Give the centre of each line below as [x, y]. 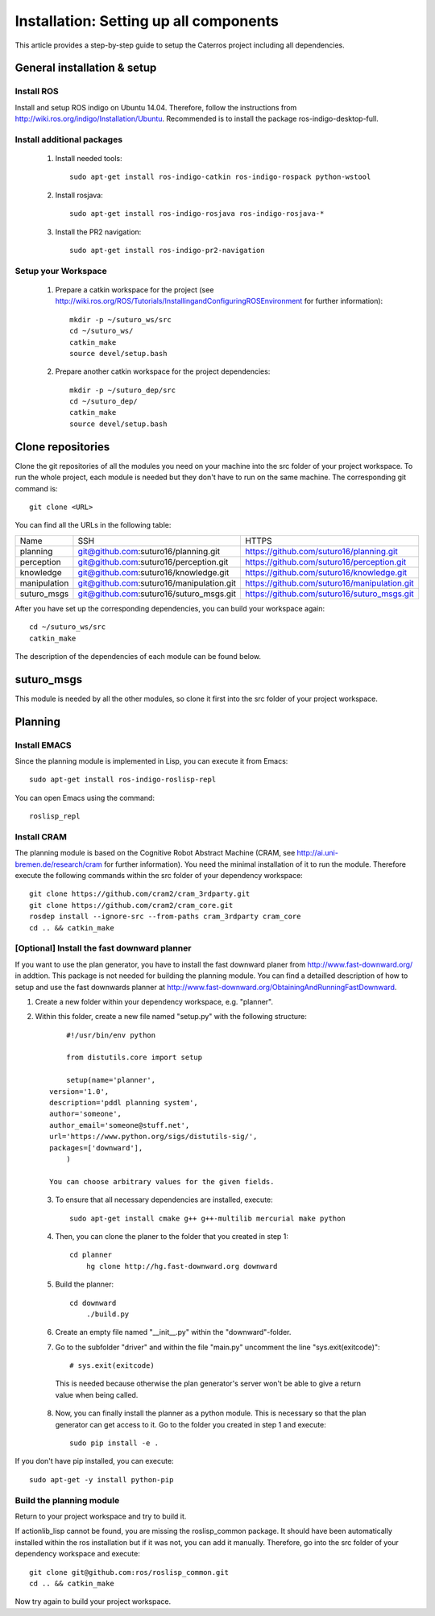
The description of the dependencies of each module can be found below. [138, 656]
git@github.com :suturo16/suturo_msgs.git [157, 594]
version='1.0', [79, 1091]
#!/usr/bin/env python [111, 1035]
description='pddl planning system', [124, 1103]
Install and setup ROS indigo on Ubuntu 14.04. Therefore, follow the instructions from [156, 107]
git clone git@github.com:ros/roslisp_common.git [129, 1572]
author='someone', [86, 1114]
